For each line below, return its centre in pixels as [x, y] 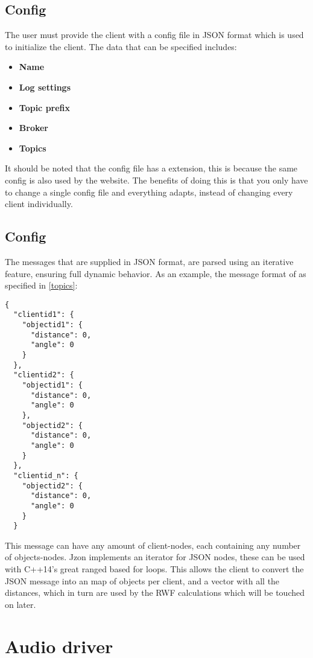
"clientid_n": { [46, 475]
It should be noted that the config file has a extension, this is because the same [151, 168]
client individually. [39, 204]
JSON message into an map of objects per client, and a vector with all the [142, 580]
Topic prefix [45, 107]
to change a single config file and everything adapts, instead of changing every [149, 192]
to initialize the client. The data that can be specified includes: [121, 46]
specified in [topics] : [41, 285]
